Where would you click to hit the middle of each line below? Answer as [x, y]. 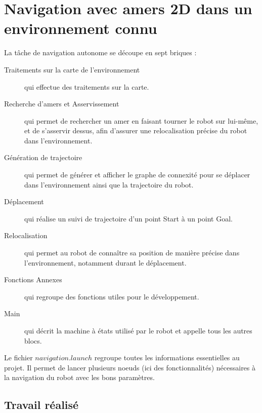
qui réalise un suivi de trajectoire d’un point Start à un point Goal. [128, 218]
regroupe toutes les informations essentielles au [167, 358]
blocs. [33, 340]
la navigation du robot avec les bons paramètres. [79, 377]
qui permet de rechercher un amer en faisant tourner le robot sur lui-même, [141, 120]
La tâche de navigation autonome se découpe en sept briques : [100, 52]
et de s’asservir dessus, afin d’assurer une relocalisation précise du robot [136, 130]
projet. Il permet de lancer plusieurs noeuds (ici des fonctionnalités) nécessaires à [130, 367]
